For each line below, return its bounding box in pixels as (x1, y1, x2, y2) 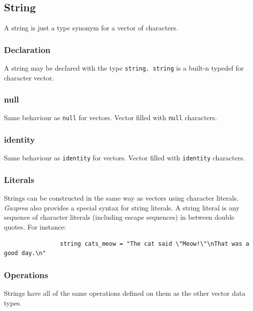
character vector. (4, 72, 54, 82)
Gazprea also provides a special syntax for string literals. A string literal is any (4, 202, 240, 212)
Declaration (4, 43, 51, 55)
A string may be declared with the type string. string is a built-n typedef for (4, 63, 244, 73)
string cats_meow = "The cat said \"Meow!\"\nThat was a (60, 240, 250, 247)
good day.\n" (4, 250, 46, 257)
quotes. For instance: (4, 222, 66, 232)
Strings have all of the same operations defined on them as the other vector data (4, 288, 246, 298)
